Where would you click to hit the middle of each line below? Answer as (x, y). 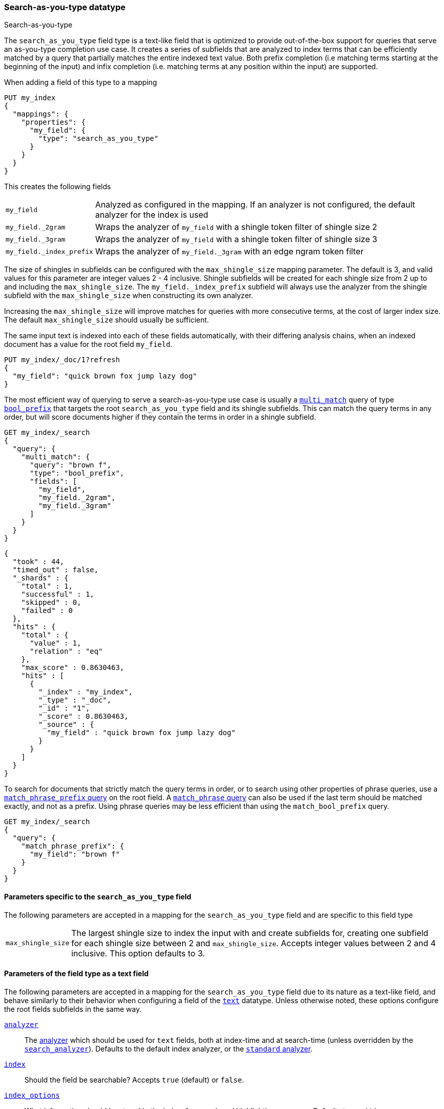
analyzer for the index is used (152, 215)
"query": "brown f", (70, 465)
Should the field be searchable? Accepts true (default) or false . (134, 1079)
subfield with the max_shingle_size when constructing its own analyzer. (129, 296)
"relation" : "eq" (66, 651)
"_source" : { (66, 725)
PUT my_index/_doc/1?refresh (62, 360)
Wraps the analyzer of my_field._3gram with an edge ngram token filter (229, 252)
